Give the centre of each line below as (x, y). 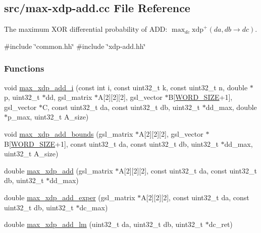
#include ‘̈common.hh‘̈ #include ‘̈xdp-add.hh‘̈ (75, 46)
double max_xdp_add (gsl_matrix (59, 170)
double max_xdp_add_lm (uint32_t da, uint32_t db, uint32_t (104, 224)
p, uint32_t (22, 97)
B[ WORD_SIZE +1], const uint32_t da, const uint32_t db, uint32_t (111, 143)
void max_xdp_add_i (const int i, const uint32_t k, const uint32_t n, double (126, 87)
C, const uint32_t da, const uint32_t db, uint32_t (121, 107)
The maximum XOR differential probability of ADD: (86, 29)
